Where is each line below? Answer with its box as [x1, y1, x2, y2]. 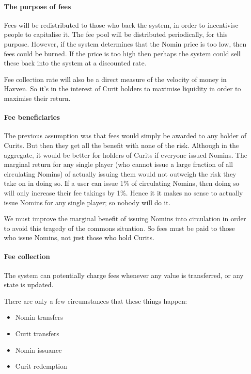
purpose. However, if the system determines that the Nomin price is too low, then [4, 38, 247, 49]
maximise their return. [4, 93, 71, 103]
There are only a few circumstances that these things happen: [4, 295, 188, 306]
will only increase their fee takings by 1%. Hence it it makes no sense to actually [4, 187, 243, 197]
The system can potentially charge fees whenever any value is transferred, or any [4, 270, 244, 280]
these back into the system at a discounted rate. [4, 58, 146, 68]
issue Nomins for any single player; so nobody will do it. [4, 197, 171, 207]
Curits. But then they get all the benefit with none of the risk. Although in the [4, 140, 239, 150]
